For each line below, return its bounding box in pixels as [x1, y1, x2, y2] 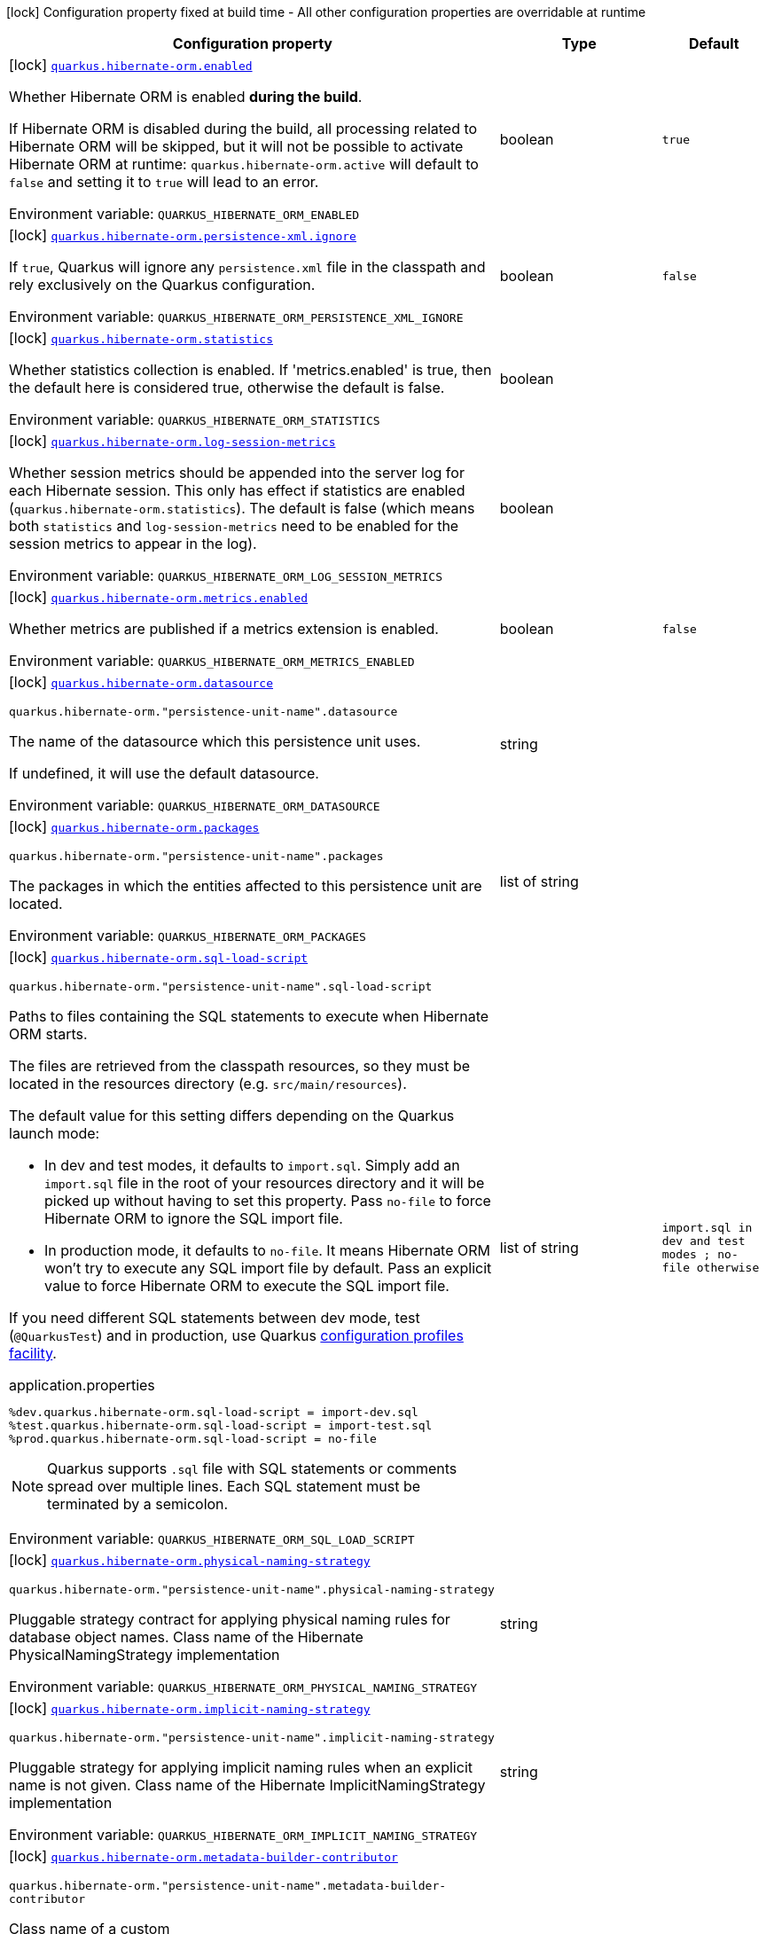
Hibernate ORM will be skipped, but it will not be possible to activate [9, 137, 464, 155]
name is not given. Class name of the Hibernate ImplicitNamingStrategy [9, 1776, 486, 1794]
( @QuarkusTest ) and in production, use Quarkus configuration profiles [9, 1327, 464, 1344]
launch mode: [9, 1124, 100, 1142]
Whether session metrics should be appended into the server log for [9, 464, 465, 482]
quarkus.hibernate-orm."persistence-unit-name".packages [9, 850, 384, 863]
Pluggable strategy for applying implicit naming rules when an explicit [9, 1758, 473, 1776]
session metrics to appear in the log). [9, 535, 257, 552]
